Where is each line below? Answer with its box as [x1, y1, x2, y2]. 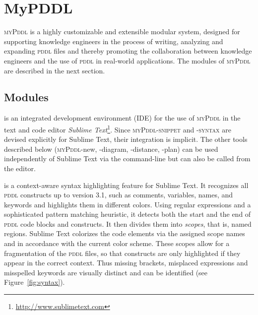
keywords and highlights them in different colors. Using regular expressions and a [4, 199, 251, 209]
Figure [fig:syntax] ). [4, 277, 65, 287]
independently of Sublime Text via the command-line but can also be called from [4, 153, 251, 164]
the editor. [4, 163, 36, 173]
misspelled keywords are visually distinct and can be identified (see [4, 267, 208, 277]
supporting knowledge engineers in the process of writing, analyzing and [4, 36, 223, 46]
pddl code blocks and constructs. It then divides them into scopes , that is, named [4, 218, 252, 229]
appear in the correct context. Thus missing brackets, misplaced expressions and [4, 257, 248, 268]
